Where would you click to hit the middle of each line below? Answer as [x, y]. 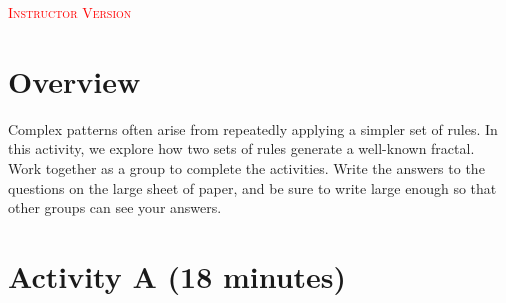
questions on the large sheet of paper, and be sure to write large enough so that [252, 187]
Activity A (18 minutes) [177, 275]
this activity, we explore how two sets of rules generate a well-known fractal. [241, 148]
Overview [74, 80]
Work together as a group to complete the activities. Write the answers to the [246, 167]
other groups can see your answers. [115, 207]
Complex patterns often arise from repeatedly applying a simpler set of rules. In [253, 128]
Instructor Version [70, 12]
